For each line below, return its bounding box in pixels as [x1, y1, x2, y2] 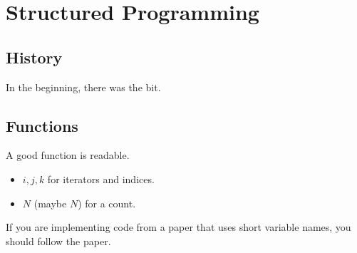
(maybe [33, 195, 67, 210]
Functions [6, 114, 78, 136]
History [6, 46, 63, 68]
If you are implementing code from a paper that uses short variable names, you [6, 220, 351, 234]
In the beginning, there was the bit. [6, 79, 161, 94]
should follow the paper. [6, 233, 111, 248]
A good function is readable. [6, 148, 130, 162]
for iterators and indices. [47, 171, 155, 186]
